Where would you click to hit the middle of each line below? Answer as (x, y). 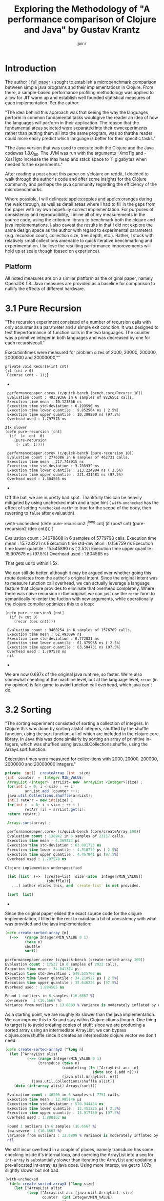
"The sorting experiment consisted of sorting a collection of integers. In (77, 723)
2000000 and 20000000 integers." (41, 764)
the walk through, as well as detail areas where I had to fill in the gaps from (80, 204)
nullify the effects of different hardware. (45, 289)
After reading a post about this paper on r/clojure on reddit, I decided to (77, 174)
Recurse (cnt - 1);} (28, 375)
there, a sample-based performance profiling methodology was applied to (79, 92)
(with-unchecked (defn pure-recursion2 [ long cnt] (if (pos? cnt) (68, 523)
